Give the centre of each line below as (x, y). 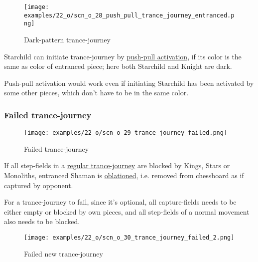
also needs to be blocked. (42, 221)
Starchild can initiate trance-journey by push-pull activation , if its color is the (123, 56)
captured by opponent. (39, 185)
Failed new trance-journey (64, 253)
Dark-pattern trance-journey (67, 39)
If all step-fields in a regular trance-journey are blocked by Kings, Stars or (117, 165)
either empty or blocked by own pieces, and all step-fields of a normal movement (127, 211)
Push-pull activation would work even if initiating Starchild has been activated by (129, 83)
